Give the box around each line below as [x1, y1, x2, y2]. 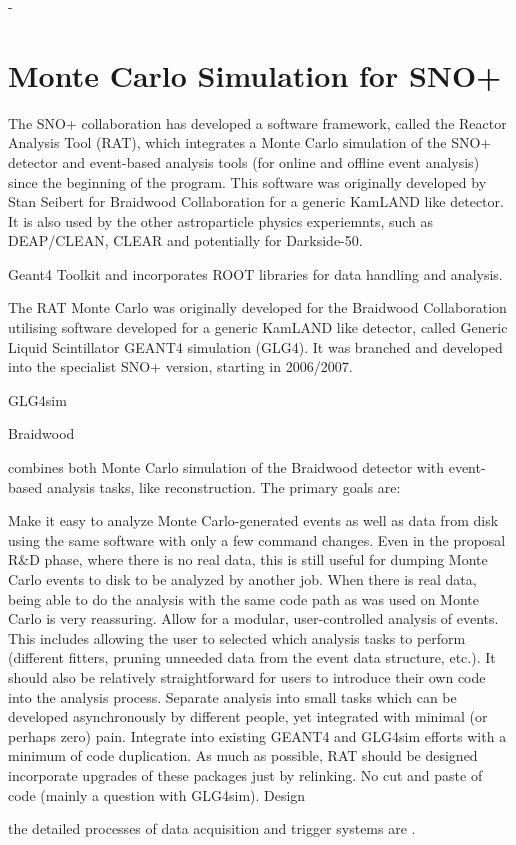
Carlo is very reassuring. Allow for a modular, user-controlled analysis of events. [8, 608, 499, 629]
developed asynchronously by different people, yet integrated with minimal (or [8, 706, 488, 727]
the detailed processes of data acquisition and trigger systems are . [8, 818, 416, 839]
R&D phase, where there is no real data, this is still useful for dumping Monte [8, 549, 488, 570]
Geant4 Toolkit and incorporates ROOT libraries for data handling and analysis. [8, 263, 503, 284]
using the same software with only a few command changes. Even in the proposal [8, 529, 506, 550]
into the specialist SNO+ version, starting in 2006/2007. [8, 356, 353, 377]
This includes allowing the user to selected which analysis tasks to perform [8, 627, 466, 648]
